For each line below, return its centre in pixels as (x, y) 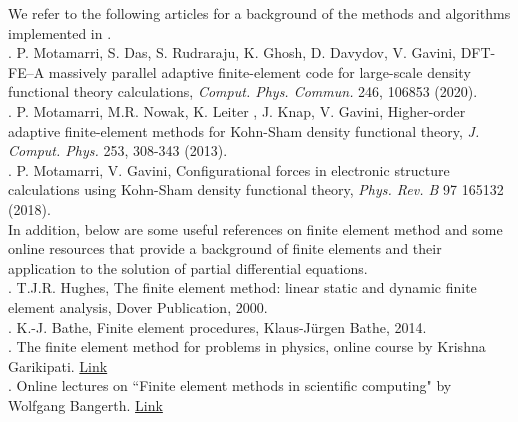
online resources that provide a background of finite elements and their (225, 248)
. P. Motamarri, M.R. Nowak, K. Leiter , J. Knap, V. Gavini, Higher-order (237, 110)
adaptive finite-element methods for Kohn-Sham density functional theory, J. (244, 130)
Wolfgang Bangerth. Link (85, 404)
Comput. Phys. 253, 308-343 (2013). (118, 150)
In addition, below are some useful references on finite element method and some (255, 228)
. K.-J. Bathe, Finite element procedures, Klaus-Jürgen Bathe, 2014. (217, 326)
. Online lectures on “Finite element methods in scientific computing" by (230, 385)
